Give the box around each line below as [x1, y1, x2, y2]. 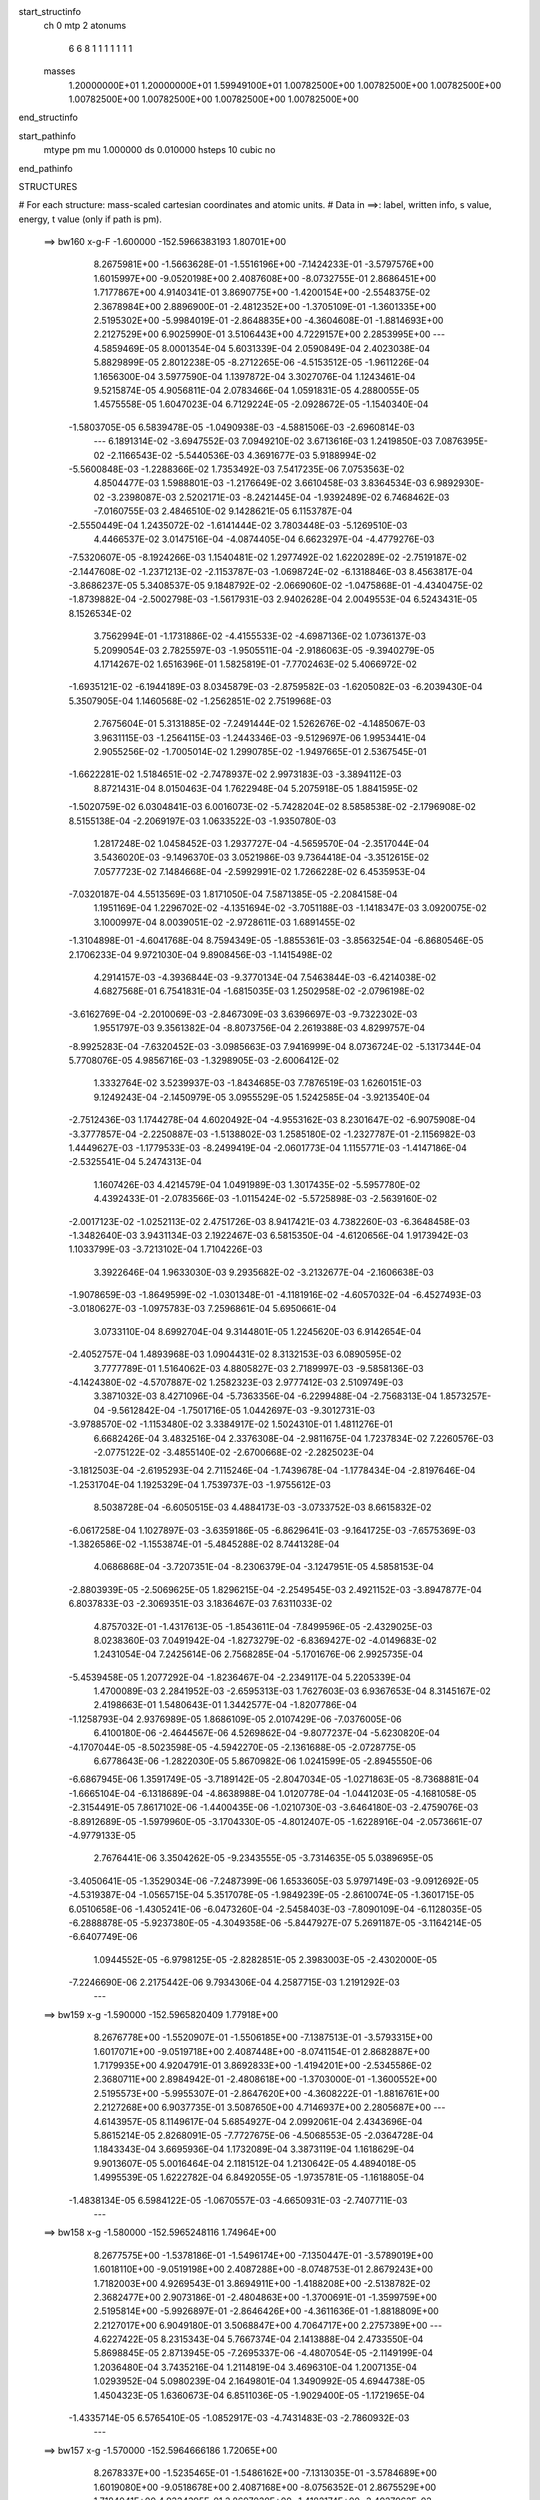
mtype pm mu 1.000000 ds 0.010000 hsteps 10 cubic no [43, 144, 276, 156]
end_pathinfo [18, 162, 74, 174]
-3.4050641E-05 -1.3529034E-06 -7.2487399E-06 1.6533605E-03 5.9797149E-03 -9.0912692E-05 [68, 1875, 479, 1887]
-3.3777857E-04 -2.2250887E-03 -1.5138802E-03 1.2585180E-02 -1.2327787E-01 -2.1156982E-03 [68, 1128, 476, 1140]
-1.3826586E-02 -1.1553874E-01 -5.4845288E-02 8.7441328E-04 [68, 1538, 340, 1550]
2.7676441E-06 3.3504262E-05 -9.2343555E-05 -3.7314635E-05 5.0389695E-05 [93, 1852, 434, 1864]
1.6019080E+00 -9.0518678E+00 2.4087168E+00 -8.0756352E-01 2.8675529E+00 [93, 2481, 437, 2493]
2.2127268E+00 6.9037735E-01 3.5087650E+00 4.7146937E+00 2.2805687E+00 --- [93, 2101, 446, 2114]
